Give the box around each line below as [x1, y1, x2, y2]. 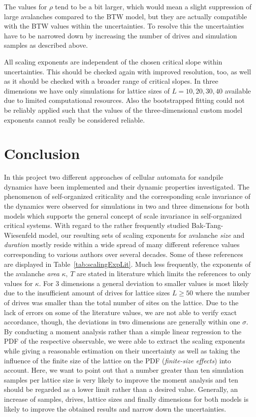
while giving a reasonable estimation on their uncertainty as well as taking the [4, 345, 240, 355]
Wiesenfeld [4, 229, 37, 240]
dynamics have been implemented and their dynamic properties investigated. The [4, 181, 250, 192]
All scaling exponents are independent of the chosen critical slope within [4, 56, 223, 66]
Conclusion [4, 143, 80, 163]
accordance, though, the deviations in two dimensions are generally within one [4, 317, 240, 327]
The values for [4, 1, 47, 11]
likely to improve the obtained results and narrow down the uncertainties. [4, 403, 226, 414]
